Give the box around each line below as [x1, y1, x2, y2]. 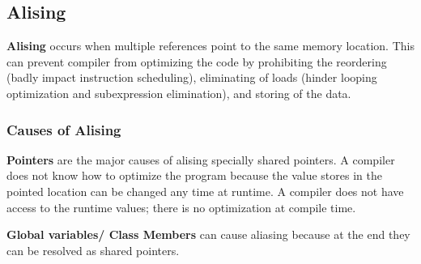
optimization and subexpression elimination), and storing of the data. [6, 84, 351, 101]
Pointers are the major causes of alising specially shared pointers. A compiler [6, 151, 395, 168]
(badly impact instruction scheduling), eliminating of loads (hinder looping [6, 69, 377, 86]
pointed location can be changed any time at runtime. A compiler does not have [6, 182, 404, 199]
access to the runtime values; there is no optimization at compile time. [6, 198, 356, 215]
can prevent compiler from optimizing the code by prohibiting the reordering [6, 53, 387, 70]
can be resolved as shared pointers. [6, 241, 180, 258]
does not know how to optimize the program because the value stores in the [6, 167, 382, 184]
